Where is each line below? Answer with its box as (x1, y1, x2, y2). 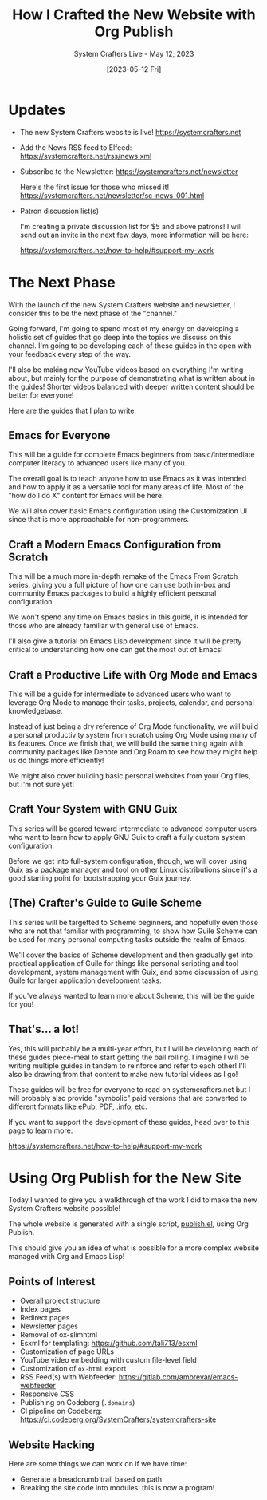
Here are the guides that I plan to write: (8, 406, 137, 415)
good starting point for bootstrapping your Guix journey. (8, 873, 192, 883)
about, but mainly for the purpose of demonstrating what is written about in (8, 373, 256, 382)
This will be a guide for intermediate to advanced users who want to (8, 689, 232, 699)
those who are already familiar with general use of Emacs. (8, 621, 199, 631)
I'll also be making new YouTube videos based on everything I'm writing (8, 365, 244, 374)
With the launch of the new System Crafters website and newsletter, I (8, 299, 236, 309)
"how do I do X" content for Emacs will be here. (8, 491, 165, 501)
